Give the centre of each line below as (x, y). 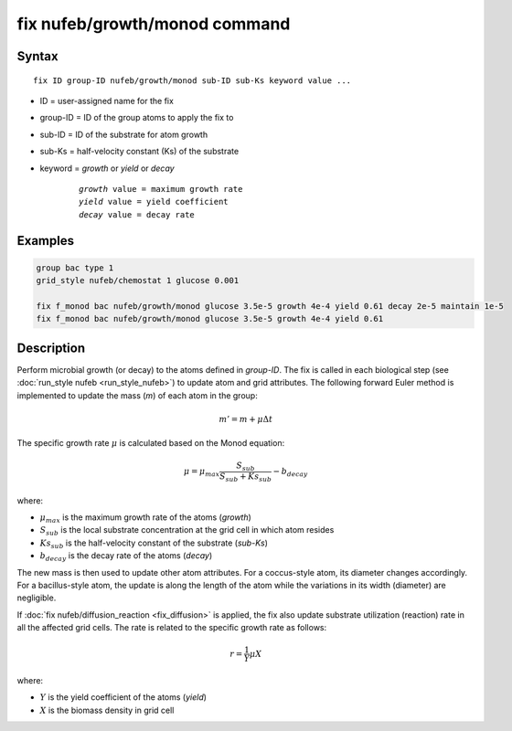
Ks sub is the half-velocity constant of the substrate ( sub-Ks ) (154, 544)
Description (51, 348)
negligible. (37, 598)
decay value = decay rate (137, 214)
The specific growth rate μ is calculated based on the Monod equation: (151, 443)
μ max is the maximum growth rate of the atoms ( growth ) (145, 518)
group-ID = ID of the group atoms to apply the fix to (137, 118)
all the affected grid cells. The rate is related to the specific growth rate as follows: (172, 628)
